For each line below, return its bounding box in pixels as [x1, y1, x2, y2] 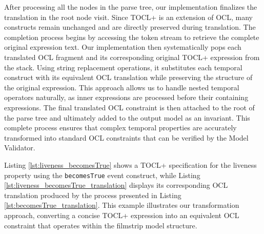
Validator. [4, 142, 35, 153]
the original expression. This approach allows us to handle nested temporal [4, 82, 239, 92]
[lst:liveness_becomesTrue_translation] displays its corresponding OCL [4, 180, 228, 190]
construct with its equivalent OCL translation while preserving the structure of [4, 72, 253, 83]
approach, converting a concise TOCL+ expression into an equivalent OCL [4, 209, 239, 220]
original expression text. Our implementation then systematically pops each [4, 42, 241, 52]
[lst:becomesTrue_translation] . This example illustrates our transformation [4, 200, 239, 210]
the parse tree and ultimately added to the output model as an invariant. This [4, 112, 250, 123]
